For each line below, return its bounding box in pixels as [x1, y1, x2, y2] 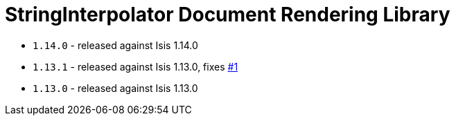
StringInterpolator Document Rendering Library [5, 3, 450, 26]
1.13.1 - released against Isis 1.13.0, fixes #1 [33, 60, 238, 73]
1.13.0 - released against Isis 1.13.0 [33, 82, 198, 94]
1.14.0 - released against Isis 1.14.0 [33, 39, 198, 51]
